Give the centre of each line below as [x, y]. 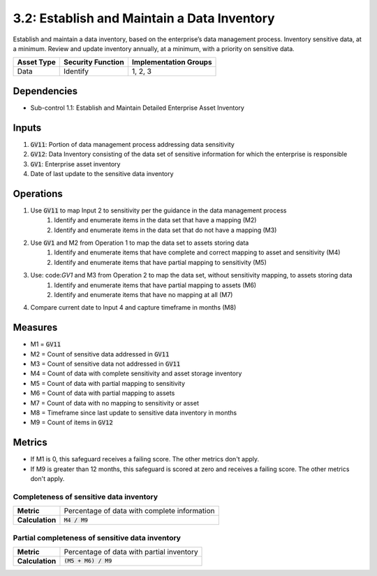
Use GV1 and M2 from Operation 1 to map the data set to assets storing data [140, 243]
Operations [38, 193]
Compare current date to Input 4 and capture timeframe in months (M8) [133, 308]
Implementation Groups [172, 62]
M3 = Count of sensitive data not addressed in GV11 [105, 364]
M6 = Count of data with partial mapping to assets [103, 393]
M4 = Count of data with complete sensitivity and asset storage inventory [136, 373]
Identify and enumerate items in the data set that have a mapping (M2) [155, 220]
